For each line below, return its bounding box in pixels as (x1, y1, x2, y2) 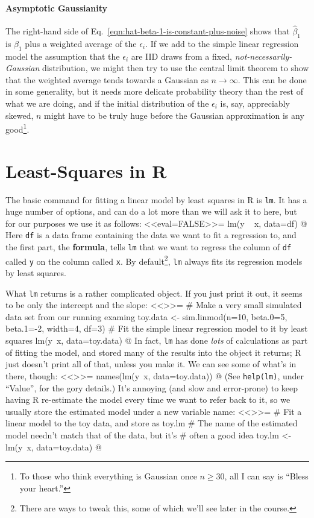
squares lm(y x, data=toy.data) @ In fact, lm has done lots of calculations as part (5, 334, 308, 347)
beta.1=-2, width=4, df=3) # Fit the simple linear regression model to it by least (5, 322, 308, 335)
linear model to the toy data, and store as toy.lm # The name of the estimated (5, 417, 298, 429)
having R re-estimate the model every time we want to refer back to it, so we (5, 393, 290, 406)
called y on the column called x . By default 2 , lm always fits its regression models (5, 253, 303, 267)
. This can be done (237, 73, 307, 86)
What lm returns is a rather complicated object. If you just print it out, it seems (5, 286, 303, 299)
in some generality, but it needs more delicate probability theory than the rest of (5, 85, 303, 98)
